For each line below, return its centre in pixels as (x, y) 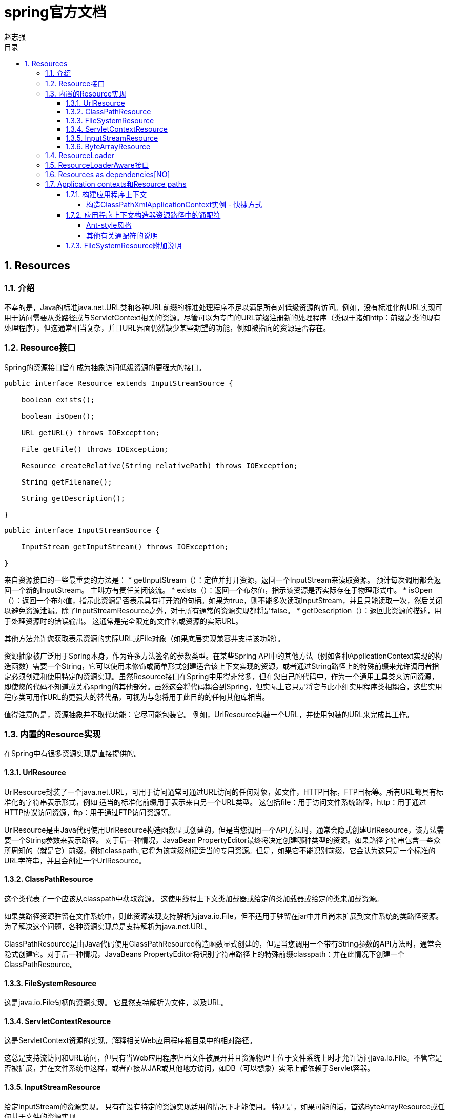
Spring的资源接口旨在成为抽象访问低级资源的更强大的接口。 (105, 367)
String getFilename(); (67, 482)
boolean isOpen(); (58, 416)
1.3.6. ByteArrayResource (108, 146)
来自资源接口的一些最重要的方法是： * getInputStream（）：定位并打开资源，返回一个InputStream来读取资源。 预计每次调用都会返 (223, 580)
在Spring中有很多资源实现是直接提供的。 (73, 754)
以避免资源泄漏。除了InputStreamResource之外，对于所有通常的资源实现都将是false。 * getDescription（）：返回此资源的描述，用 (223, 610)
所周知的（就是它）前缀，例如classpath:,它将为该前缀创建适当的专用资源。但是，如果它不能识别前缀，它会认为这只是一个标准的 (220, 850)
